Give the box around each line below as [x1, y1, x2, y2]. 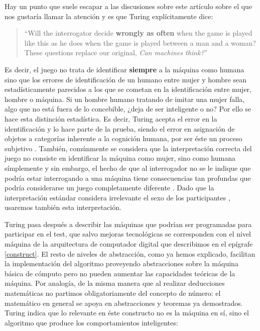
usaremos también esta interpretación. [5, 202, 121, 212]
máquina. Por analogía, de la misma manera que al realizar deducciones [5, 278, 225, 288]
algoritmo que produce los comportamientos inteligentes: [5, 317, 178, 327]
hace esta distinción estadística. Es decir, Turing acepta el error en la [5, 113, 217, 124]
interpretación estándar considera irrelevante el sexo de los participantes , [5, 192, 230, 202]
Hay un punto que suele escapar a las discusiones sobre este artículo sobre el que [5, 1, 252, 11]
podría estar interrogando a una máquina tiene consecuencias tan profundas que [5, 172, 251, 183]
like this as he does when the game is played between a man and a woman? [24, 37, 256, 48]
